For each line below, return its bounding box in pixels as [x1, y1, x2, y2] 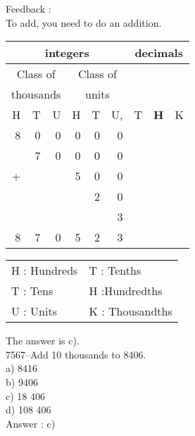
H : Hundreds [11, 262, 78, 279]
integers [44, 44, 89, 61]
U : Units [11, 303, 57, 320]
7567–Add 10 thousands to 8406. [6, 347, 146, 361]
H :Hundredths [89, 282, 163, 299]
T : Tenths [89, 262, 141, 279]
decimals [134, 44, 183, 61]
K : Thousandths [89, 303, 172, 320]
